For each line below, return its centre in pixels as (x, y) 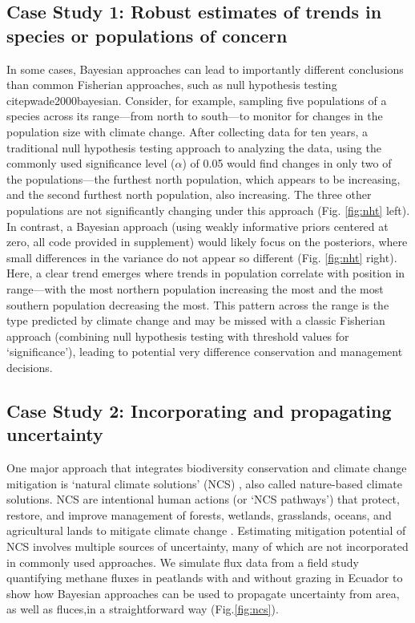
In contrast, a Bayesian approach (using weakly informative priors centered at (197, 226)
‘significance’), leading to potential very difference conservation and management (205, 352)
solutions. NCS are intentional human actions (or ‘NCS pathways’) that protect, (203, 499)
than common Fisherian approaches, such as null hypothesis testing (172, 85)
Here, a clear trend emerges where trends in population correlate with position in (206, 273)
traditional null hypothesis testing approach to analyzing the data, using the (194, 147)
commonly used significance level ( (91, 163)
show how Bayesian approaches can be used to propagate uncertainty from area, (203, 593)
